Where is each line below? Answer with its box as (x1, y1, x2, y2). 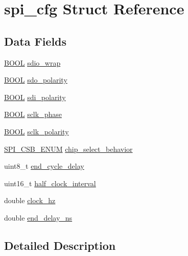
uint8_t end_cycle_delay (4, 161, 84, 171)
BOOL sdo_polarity (4, 74, 67, 85)
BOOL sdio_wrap (4, 57, 61, 68)
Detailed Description (4, 237, 116, 253)
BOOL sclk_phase (4, 109, 62, 120)
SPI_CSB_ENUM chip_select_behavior (4, 143, 133, 154)
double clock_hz (4, 195, 56, 206)
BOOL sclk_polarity (4, 126, 69, 136)
